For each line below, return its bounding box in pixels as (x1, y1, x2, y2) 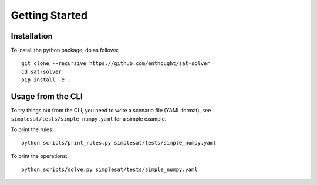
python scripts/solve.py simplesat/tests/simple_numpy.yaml (21, 166, 198, 173)
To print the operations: (11, 152, 68, 159)
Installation (11, 31, 53, 41)
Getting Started (11, 9, 88, 22)
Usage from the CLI (11, 91, 83, 102)
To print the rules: (11, 126, 54, 133)
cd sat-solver (21, 68, 62, 75)
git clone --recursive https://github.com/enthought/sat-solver (21, 60, 211, 67)
